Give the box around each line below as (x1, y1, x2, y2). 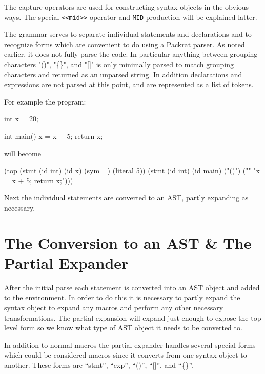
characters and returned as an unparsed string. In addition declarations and (4, 69, 242, 79)
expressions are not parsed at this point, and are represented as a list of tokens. (4, 79, 254, 90)
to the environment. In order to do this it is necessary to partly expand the (4, 292, 240, 303)
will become (4, 148, 41, 158)
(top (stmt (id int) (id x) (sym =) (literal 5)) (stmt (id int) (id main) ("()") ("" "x (4, 165, 260, 176)
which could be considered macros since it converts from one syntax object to (4, 349, 247, 360)
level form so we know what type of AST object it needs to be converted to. (4, 322, 242, 333)
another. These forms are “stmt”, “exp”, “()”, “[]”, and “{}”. (4, 360, 193, 370)
